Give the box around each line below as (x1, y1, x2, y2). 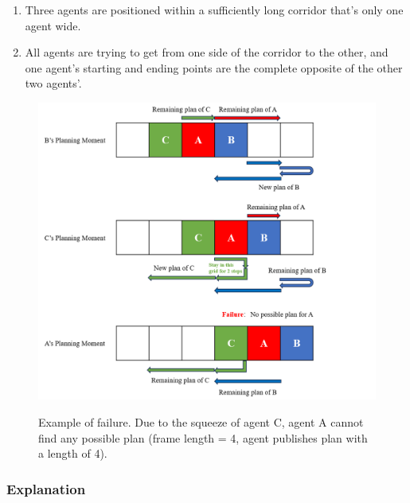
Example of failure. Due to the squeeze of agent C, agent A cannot (38, 414, 364, 431)
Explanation (6, 478, 86, 498)
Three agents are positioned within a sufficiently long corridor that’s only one (25, 2, 404, 18)
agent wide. (25, 17, 81, 33)
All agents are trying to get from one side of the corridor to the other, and (25, 44, 389, 60)
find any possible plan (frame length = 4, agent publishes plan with (38, 429, 368, 446)
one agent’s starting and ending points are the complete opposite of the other (25, 59, 403, 76)
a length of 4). (38, 445, 107, 462)
